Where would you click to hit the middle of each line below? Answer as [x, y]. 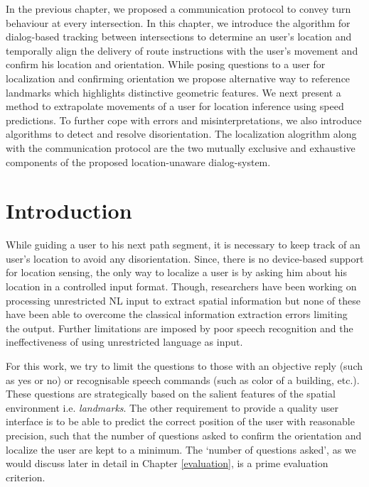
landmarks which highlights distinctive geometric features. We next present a [173, 92]
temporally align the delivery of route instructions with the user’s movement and [182, 50]
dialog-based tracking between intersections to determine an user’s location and [179, 37]
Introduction [69, 210]
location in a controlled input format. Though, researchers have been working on [181, 286]
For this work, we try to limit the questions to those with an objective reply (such [184, 366]
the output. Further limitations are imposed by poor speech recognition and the [180, 328]
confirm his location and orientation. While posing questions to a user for [166, 64]
